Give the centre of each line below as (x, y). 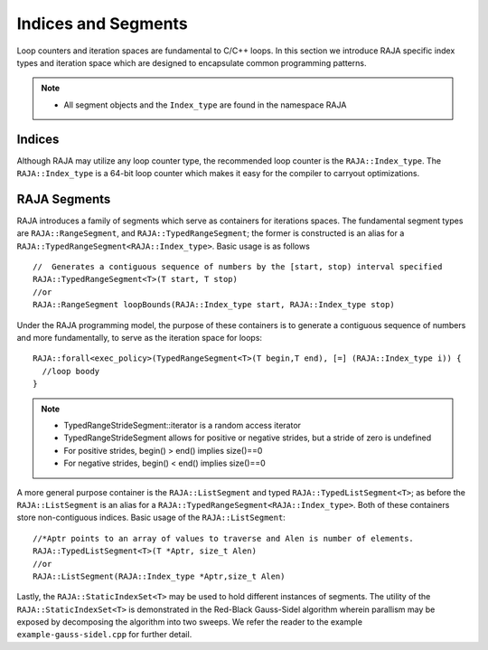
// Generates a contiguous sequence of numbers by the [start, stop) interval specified (238, 267)
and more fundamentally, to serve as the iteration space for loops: (139, 338)
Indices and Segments (103, 24)
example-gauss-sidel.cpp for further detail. (104, 635)
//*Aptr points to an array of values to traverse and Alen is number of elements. (224, 538)
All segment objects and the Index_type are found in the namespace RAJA (205, 105)
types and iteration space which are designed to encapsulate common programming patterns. (192, 62)
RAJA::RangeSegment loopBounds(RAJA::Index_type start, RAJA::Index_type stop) (214, 305)
